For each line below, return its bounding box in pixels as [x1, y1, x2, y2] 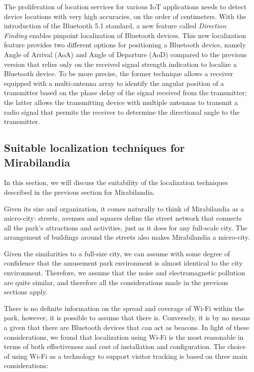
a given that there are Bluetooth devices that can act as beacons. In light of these [4, 322, 250, 332]
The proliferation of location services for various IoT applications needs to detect [4, 1, 247, 11]
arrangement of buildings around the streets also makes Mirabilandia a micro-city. [4, 232, 250, 242]
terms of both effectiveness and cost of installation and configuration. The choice [4, 341, 246, 351]
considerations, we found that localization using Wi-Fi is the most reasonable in [4, 331, 244, 342]
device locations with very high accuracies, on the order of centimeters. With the [4, 11, 247, 21]
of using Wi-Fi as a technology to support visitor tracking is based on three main [4, 351, 248, 361]
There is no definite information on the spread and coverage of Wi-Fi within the [4, 303, 244, 313]
